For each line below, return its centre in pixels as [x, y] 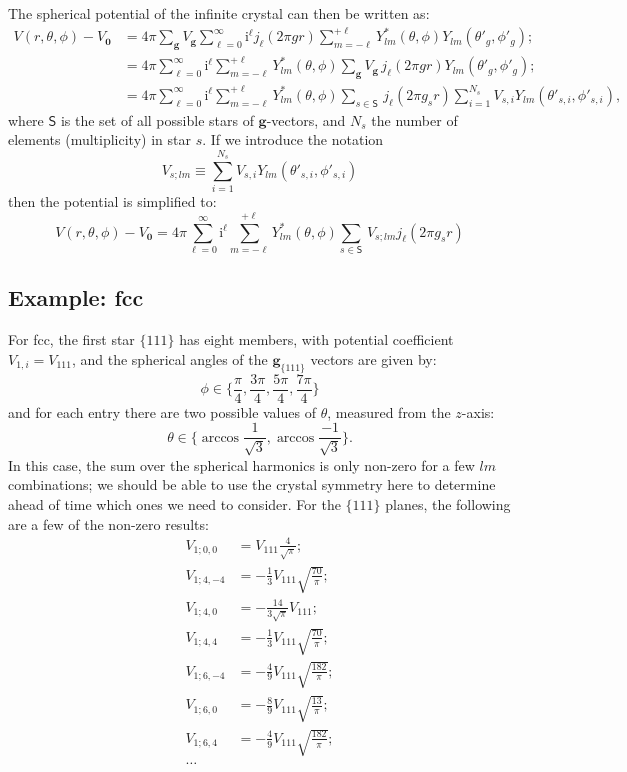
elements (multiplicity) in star [99, 139]
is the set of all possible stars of [157, 119]
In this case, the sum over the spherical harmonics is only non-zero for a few [241, 464]
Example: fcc [76, 297]
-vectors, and [306, 119]
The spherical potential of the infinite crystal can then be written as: [219, 13]
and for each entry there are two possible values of [162, 411]
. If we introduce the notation [293, 139]
